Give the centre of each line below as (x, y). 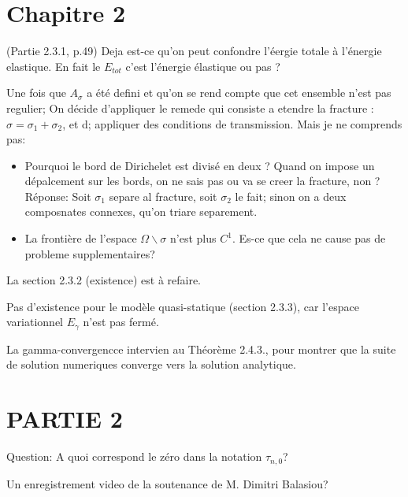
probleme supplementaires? (90, 253)
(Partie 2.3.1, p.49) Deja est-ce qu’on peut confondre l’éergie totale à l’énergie (194, 51)
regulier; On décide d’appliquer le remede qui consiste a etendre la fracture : (190, 108)
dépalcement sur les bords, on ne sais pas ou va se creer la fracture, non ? (202, 181)
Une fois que (36, 93)
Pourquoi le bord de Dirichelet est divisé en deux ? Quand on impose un (200, 165)
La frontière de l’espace (81, 238)
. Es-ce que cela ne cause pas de (309, 238)
